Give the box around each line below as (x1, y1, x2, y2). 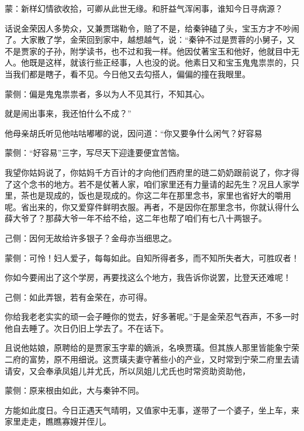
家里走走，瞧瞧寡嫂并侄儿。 (5, 415, 111, 427)
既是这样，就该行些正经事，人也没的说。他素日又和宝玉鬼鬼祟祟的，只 (29, 56, 299, 69)
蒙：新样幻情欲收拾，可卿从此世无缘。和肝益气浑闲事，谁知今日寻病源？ (5, 2, 283, 14)
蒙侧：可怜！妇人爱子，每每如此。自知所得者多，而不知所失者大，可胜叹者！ (5, 251, 299, 264)
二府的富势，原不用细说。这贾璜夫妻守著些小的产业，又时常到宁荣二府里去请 (5, 353, 299, 365)
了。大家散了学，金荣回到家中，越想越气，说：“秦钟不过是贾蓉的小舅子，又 (5, 33, 295, 46)
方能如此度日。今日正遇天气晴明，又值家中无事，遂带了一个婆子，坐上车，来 (5, 403, 299, 416)
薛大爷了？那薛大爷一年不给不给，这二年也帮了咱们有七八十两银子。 (5, 212, 267, 224)
